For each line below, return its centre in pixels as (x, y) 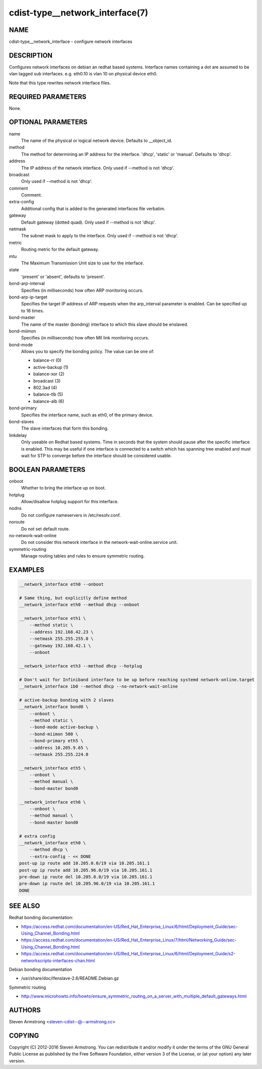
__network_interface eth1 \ (52, 618)
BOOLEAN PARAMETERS (47, 469)
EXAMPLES (27, 570)
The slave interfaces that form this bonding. (65, 428)
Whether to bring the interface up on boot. (64, 488)
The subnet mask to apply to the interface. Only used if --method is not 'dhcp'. (100, 236)
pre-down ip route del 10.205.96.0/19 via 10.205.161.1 (87, 884)
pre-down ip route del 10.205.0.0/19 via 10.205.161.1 (86, 877)
